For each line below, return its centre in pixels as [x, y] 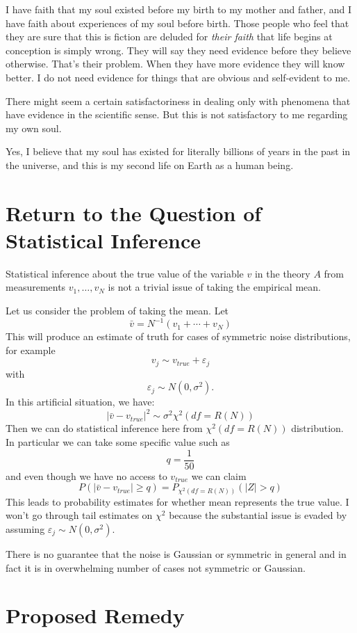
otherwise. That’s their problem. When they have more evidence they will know [175, 64]
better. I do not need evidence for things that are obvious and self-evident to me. [178, 77]
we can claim [219, 475]
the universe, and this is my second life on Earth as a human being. [150, 165]
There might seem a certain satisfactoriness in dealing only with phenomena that [178, 101]
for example [31, 350]
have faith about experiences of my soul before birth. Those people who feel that [177, 23]
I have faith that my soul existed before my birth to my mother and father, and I [179, 9]
